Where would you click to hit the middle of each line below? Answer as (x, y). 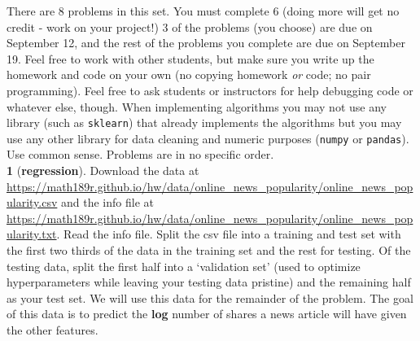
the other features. (52, 330)
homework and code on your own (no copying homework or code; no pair (189, 74)
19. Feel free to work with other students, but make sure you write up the (190, 58)
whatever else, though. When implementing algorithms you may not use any (197, 106)
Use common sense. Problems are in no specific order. (140, 154)
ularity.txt (32, 234)
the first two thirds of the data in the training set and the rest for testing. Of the (209, 250)
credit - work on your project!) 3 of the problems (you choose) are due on (190, 26)
